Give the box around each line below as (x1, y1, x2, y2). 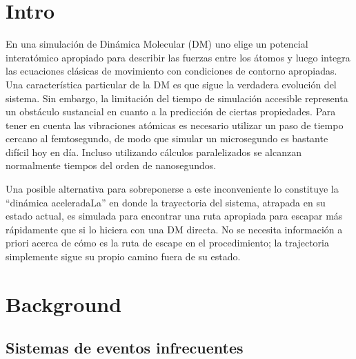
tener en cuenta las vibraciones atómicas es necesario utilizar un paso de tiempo (6, 117, 344, 132)
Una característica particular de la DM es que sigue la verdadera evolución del (6, 77, 337, 91)
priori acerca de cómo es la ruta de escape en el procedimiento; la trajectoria (6, 235, 329, 250)
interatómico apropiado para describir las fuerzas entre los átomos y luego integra (6, 50, 350, 64)
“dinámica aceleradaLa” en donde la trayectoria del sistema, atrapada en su (6, 195, 326, 209)
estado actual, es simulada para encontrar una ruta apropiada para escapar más (6, 208, 343, 223)
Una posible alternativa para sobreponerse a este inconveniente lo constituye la (6, 182, 339, 196)
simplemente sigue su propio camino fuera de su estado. (6, 249, 241, 264)
